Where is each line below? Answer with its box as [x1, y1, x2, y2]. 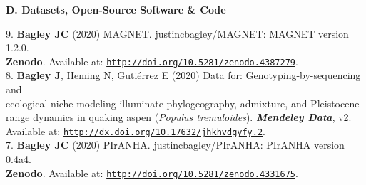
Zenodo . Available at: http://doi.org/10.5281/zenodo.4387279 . [6, 53, 298, 68]
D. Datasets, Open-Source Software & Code [6, 2, 226, 16]
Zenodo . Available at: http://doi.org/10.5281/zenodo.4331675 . [6, 165, 298, 180]
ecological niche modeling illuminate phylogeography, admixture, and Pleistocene [6, 95, 360, 110]
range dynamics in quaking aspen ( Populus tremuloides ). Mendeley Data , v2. [6, 110, 352, 125]
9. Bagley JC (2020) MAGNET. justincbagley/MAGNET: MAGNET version [6, 26, 349, 41]
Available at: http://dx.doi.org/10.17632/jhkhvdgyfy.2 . [6, 123, 266, 138]
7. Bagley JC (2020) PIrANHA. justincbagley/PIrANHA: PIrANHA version [6, 137, 345, 152]
